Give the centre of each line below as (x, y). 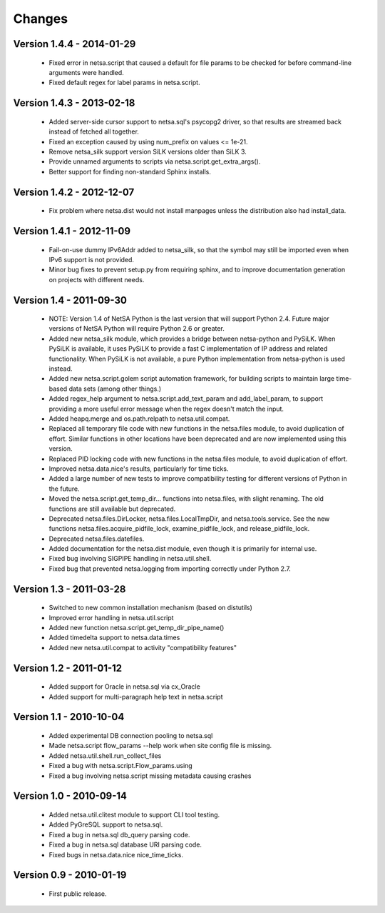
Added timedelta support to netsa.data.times (114, 638)
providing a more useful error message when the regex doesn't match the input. (166, 409)
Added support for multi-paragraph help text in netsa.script (136, 697)
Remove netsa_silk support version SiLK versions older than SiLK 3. (148, 151)
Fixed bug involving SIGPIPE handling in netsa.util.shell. (130, 559)
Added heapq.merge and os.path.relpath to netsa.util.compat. (139, 419)
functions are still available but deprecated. (112, 509)
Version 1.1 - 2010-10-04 (69, 717)
